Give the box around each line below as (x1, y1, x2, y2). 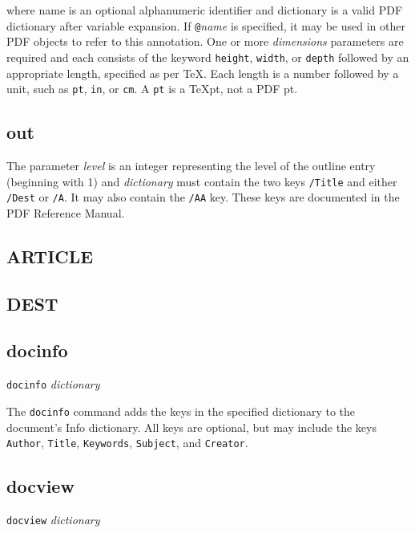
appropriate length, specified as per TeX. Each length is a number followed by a (6, 64, 399, 81)
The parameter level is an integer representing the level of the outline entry (6, 157, 376, 173)
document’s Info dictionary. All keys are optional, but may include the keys (6, 418, 377, 435)
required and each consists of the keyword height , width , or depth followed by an (6, 48, 409, 65)
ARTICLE (6, 243, 94, 268)
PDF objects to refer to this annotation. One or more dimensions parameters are (6, 33, 404, 50)
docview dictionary (6, 511, 100, 527)
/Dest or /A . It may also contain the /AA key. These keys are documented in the (6, 189, 400, 205)
